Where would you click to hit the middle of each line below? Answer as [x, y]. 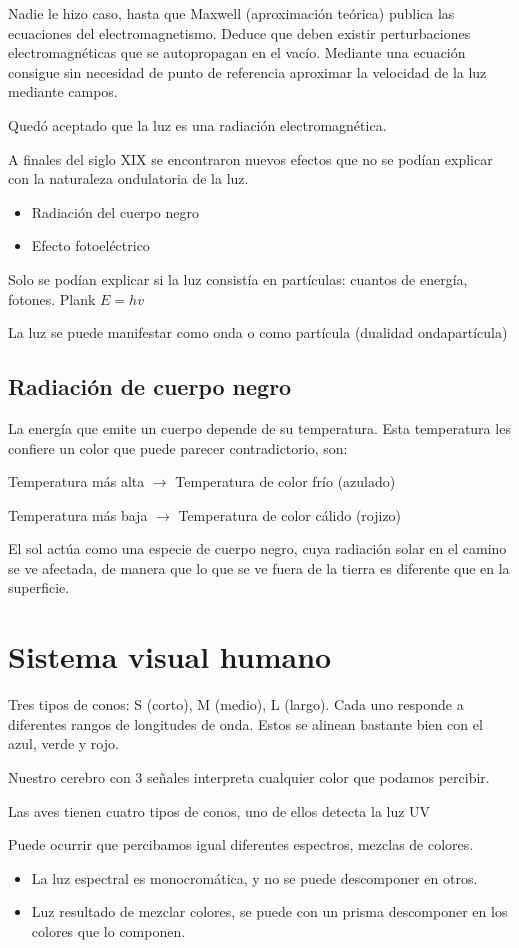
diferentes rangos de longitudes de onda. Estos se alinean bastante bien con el [245, 723]
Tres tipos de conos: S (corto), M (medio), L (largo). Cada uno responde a [236, 704]
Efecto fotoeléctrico [90, 245]
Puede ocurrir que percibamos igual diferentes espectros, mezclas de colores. [241, 844]
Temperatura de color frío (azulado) [285, 481]
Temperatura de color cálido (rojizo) [290, 514]
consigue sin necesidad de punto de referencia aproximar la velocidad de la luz [247, 71]
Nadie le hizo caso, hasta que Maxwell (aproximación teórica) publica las [231, 13]
